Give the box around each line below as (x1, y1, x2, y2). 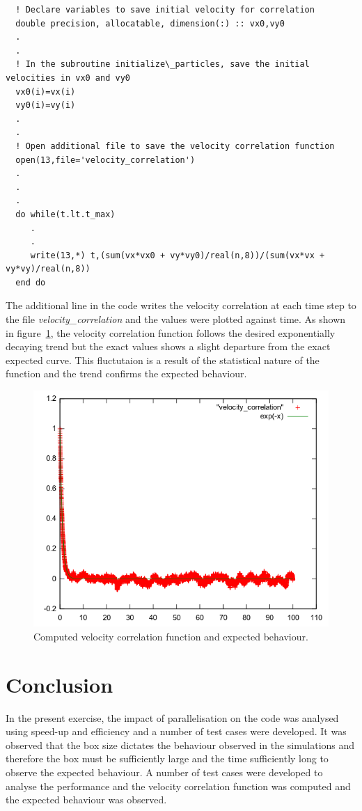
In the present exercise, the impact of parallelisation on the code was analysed (6, 710, 339, 725)
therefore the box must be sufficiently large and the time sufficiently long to (6, 751, 329, 766)
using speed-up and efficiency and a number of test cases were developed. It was (6, 724, 347, 739)
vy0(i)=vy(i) (15, 100, 76, 111)
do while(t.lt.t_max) (15, 209, 116, 219)
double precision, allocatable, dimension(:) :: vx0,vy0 (15, 18, 285, 29)
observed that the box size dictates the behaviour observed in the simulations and (6, 737, 355, 752)
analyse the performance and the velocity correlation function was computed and (6, 778, 351, 793)
